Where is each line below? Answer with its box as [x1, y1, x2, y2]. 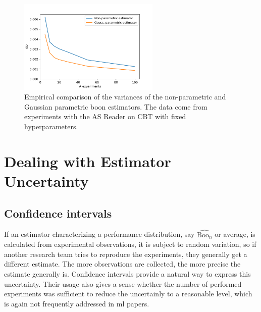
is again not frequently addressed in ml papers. [4, 298, 149, 308]
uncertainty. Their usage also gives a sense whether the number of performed [4, 278, 242, 289]
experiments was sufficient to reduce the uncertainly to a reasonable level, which [4, 288, 252, 299]
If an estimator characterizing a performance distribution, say [4, 229, 195, 239]
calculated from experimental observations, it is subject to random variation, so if [4, 239, 256, 249]
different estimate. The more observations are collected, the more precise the [4, 258, 241, 269]
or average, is [215, 229, 255, 239]
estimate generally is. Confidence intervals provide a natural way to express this [4, 268, 251, 279]
